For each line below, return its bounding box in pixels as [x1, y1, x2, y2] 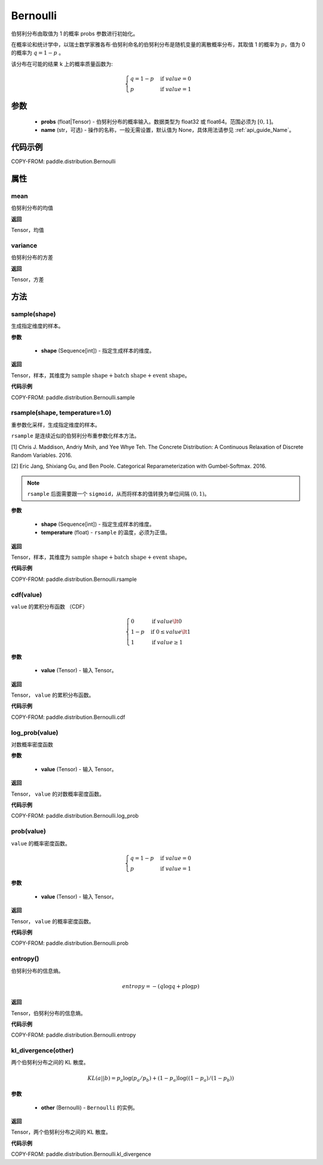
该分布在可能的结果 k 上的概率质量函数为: [11, 60, 113, 67]
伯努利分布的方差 [11, 254, 53, 261]
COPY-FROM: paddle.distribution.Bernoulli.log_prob [11, 812, 139, 820]
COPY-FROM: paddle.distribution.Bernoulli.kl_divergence [11, 1151, 152, 1158]
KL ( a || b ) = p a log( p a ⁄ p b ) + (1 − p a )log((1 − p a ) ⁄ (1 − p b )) [87, 1074, 234, 1083]
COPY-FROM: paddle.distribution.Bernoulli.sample [11, 393, 135, 401]
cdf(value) [11, 591, 42, 599]
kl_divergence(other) [11, 1046, 74, 1055]
